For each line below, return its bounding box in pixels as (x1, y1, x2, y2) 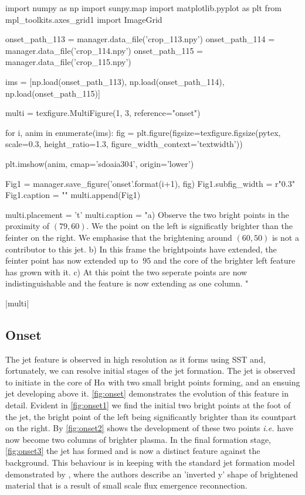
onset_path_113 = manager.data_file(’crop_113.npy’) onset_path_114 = (5, 33, 275, 45)
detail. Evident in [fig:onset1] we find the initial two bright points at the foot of (5, 399, 291, 411)
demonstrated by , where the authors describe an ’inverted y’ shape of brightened (5, 467, 299, 480)
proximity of (5, 220, 50, 232)
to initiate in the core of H (5, 375, 100, 388)
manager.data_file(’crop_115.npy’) (5, 56, 131, 68)
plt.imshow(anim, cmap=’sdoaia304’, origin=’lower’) (5, 157, 194, 169)
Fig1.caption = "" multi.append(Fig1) (5, 189, 141, 201)
